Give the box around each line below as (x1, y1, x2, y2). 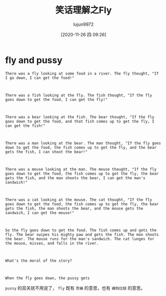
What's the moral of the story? (5, 258, 72, 263)
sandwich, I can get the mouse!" (5, 210, 75, 215)
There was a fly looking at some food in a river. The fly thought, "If (5, 71, 159, 76)
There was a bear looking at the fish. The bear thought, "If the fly (5, 114, 155, 119)
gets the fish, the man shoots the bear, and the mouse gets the (5, 206, 143, 211)
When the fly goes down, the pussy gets (5, 276, 90, 281)
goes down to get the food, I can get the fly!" (5, 97, 108, 102)
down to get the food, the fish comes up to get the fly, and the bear (5, 145, 157, 150)
